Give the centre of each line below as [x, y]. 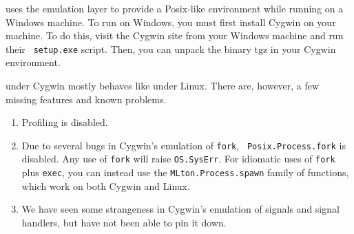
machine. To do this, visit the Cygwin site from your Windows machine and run [175, 35]
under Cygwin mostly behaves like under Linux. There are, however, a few [163, 86]
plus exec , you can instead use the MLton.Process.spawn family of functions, [185, 172]
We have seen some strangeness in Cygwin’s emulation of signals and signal [180, 209]
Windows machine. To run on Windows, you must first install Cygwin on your [171, 22]
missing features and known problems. [86, 99]
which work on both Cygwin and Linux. [106, 185]
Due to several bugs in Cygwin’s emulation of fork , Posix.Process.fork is [184, 145]
